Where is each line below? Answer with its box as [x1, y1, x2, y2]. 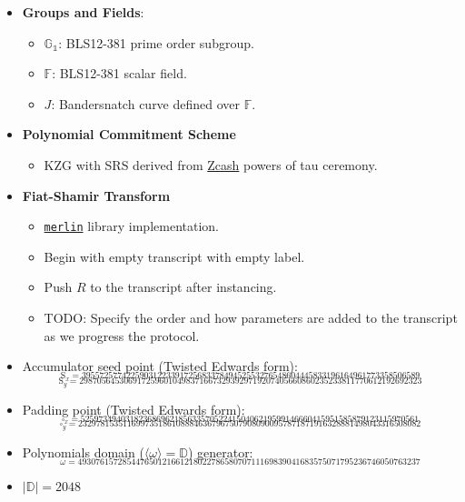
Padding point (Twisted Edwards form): [22, 399, 245, 418]
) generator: [187, 442, 253, 461]
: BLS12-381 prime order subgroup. [58, 33, 254, 52]
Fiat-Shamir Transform [22, 186, 171, 205]
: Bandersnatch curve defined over [51, 94, 241, 113]
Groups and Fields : [22, 3, 144, 21]
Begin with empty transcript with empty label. [44, 246, 305, 266]
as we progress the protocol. [44, 326, 200, 345]
